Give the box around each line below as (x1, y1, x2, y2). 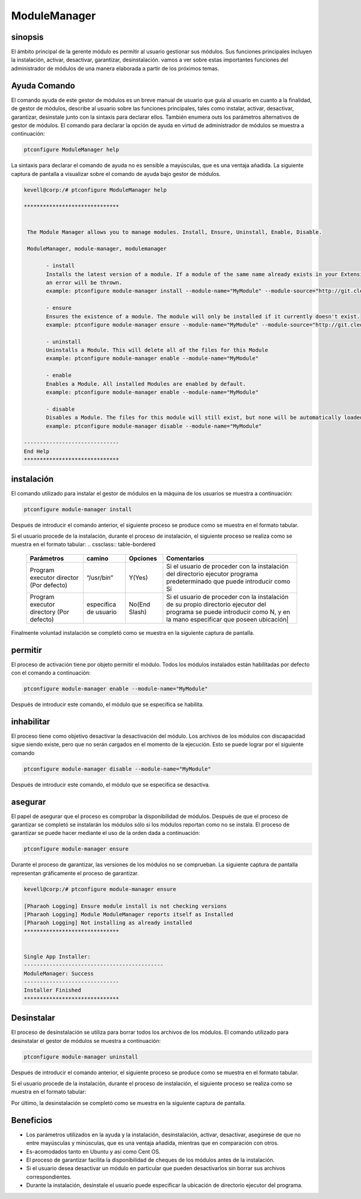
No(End (129, 600, 150, 608)
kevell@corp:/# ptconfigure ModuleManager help (23, 186, 167, 193)
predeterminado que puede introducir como (166, 577, 291, 585)
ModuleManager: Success (23, 970, 94, 977)
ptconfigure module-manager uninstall (23, 1053, 138, 1060)
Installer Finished (23, 987, 81, 994)
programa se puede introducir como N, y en (166, 608, 291, 616)
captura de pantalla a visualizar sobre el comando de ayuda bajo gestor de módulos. (11, 170, 221, 177)
